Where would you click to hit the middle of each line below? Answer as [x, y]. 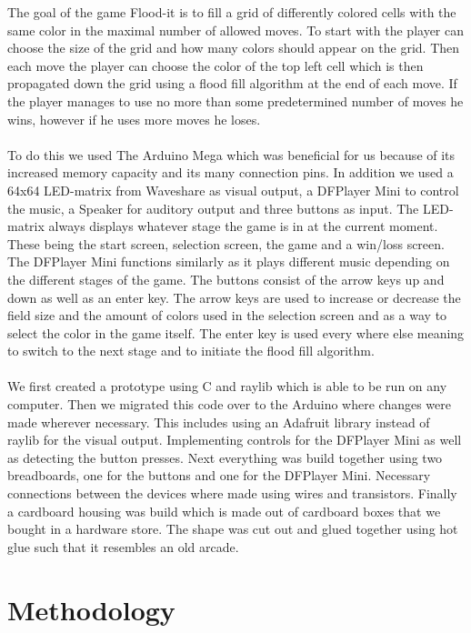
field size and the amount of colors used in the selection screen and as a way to [227, 315]
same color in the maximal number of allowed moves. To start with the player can [235, 30]
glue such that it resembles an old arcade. [123, 546]
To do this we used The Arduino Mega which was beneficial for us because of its [231, 154]
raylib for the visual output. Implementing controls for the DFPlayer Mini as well [235, 440]
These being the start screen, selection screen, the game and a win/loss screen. [226, 243]
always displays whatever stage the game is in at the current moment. [243, 226]
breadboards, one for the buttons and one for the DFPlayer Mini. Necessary [219, 475]
